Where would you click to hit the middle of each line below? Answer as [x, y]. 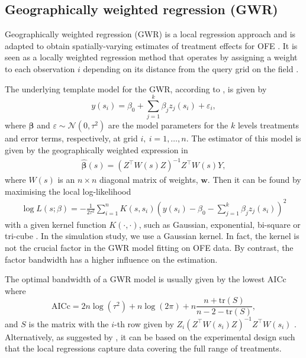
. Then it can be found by [254, 180]
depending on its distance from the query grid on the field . [191, 68]
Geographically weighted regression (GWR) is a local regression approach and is [150, 34]
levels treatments [268, 125]
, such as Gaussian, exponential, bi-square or [220, 224]
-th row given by [144, 323]
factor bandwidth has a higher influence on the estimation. [111, 259]
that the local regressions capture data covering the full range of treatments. [143, 348]
